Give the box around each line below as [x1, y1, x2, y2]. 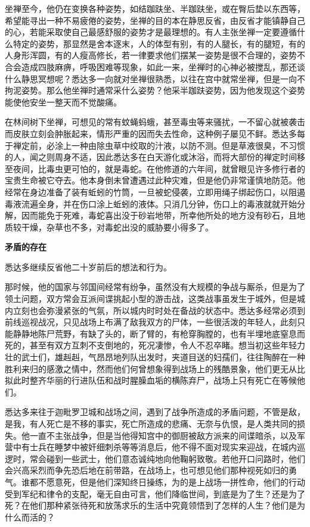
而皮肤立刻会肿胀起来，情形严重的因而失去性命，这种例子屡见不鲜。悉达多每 [5, 127, 305, 139]
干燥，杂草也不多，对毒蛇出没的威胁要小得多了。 [21, 220, 213, 233]
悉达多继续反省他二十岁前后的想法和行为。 [5, 260, 172, 273]
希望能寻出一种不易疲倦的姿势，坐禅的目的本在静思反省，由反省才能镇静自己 [5, 14, 305, 26]
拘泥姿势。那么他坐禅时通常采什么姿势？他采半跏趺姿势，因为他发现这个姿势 [5, 84, 305, 96]
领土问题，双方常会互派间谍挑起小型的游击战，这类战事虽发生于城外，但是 [5, 292, 297, 305]
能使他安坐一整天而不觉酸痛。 [5, 95, 122, 108]
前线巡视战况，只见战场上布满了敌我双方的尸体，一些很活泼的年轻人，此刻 [5, 316, 297, 328]
